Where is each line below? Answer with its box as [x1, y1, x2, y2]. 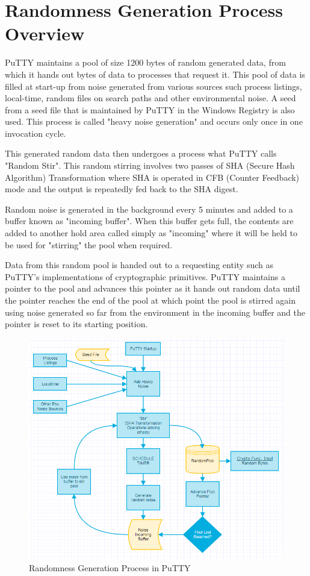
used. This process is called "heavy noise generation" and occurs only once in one [5, 115, 303, 128]
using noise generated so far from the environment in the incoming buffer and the [5, 305, 305, 318]
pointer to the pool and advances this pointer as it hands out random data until [5, 282, 300, 295]
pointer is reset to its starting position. [5, 318, 148, 330]
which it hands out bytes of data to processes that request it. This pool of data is [5, 67, 305, 80]
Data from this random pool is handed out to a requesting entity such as [5, 258, 273, 271]
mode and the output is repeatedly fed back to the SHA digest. [5, 183, 238, 195]
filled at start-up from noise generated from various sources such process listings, [5, 80, 302, 92]
